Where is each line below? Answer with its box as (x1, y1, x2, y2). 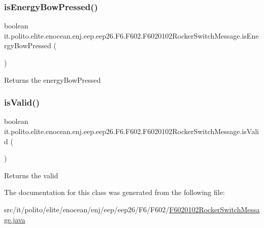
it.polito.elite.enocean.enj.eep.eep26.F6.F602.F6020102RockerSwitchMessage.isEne (4, 30, 259, 41)
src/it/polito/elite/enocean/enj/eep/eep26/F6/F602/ (4, 204, 170, 214)
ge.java (4, 214, 25, 224)
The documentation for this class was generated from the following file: (4, 187, 225, 198)
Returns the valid (4, 170, 58, 180)
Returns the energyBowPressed (4, 74, 101, 85)
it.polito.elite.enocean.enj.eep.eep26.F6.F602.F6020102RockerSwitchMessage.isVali (4, 126, 259, 136)
